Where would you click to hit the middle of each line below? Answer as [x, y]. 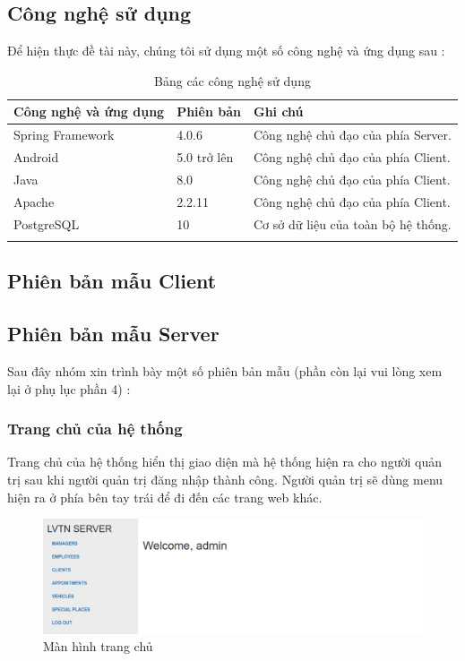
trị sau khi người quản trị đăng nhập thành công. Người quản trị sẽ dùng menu [225, 479]
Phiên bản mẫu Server [113, 334]
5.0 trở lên [205, 157]
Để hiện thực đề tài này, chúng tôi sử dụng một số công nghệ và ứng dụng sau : [226, 51]
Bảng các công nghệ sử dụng [232, 80]
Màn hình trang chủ [98, 646]
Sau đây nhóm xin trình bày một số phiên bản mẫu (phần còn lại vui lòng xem [225, 370]
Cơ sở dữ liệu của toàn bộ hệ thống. [352, 223]
